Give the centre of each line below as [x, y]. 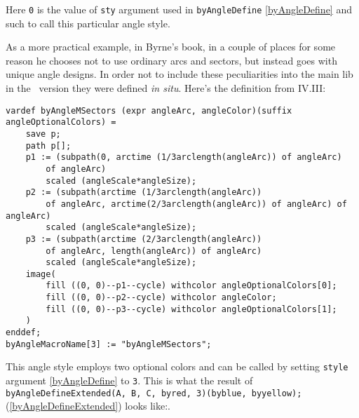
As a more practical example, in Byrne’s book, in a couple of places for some [171, 47]
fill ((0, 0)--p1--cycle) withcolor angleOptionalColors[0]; [191, 286]
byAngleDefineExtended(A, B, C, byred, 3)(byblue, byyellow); [154, 393]
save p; [43, 134]
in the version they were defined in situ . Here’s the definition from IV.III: [166, 88]
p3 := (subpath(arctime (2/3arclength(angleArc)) [144, 239]
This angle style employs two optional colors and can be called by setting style [177, 366]
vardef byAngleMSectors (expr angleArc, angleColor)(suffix [149, 110]
